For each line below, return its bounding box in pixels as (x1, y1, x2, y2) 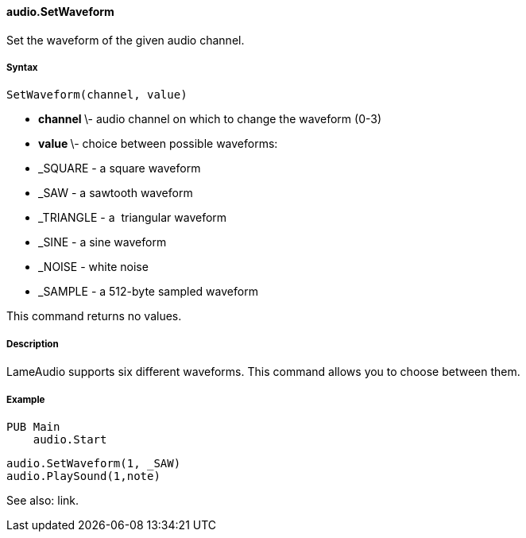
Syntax (6, 62, 38, 73)
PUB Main (6, 420, 60, 433)
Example (6, 393, 45, 405)
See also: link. (6, 493, 79, 507)
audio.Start (33, 432, 107, 446)
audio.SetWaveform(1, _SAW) (6, 456, 181, 470)
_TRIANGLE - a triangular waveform (38, 211, 227, 225)
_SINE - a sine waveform (38, 235, 167, 250)
